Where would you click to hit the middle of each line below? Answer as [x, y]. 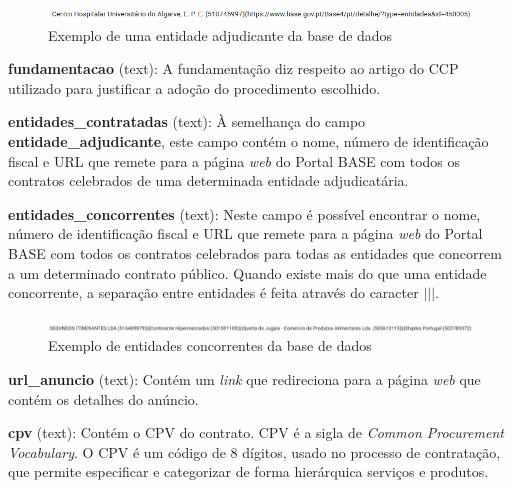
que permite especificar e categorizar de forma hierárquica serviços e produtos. [248, 471]
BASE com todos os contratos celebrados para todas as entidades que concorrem [255, 252]
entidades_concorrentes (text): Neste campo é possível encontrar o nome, [244, 213]
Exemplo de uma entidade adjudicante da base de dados [220, 34]
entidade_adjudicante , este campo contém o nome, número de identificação [248, 140]
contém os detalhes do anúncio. [103, 398]
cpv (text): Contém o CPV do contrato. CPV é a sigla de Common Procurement [256, 432]
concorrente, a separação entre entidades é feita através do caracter [213, 292]
